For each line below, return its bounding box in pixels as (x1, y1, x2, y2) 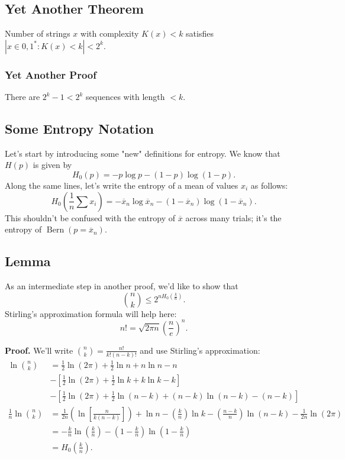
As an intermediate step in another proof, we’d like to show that (5, 279, 238, 292)
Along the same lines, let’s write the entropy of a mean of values (5, 179, 238, 191)
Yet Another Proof (5, 67, 97, 82)
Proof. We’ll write (5, 344, 73, 356)
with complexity (80, 27, 139, 40)
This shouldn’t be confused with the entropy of (5, 211, 176, 224)
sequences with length (86, 90, 165, 103)
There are (5, 90, 40, 103)
